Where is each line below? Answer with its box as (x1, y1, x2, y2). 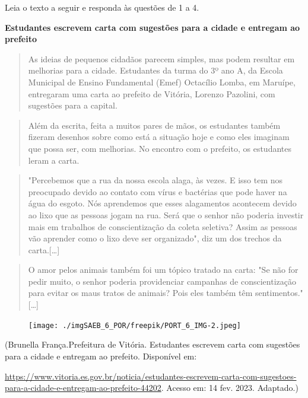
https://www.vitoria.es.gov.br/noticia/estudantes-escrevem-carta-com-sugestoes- (5, 370, 297, 382)
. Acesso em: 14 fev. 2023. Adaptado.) (161, 381, 299, 394)
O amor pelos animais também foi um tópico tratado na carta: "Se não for (28, 263, 299, 276)
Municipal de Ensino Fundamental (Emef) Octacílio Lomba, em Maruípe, (28, 75, 296, 88)
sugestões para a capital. (28, 99, 118, 112)
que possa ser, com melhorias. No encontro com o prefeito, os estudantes (28, 142, 291, 154)
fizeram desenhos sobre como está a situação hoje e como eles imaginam (28, 130, 290, 143)
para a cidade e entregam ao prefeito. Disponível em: (5, 349, 197, 362)
